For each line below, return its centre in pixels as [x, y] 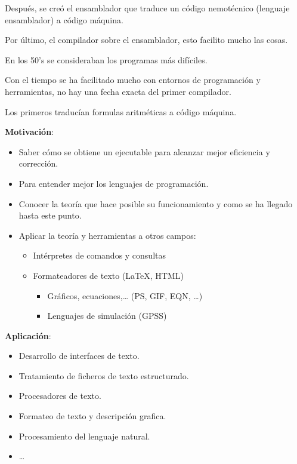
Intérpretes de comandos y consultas [100, 255]
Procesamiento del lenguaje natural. [84, 436]
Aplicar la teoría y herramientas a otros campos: [107, 235]
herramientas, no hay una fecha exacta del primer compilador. [118, 91]
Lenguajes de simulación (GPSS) [107, 316]
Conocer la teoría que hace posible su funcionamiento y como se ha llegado [156, 203]
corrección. [38, 163]
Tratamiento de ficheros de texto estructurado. [104, 375]
